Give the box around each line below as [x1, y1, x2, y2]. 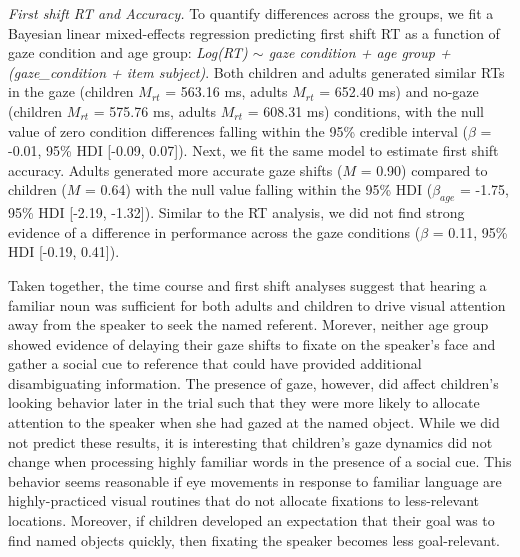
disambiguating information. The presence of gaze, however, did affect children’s [8, 372, 499, 393]
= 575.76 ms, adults [93, 100, 217, 121]
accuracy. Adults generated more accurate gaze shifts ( [8, 159, 343, 180]
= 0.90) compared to [360, 159, 488, 180]
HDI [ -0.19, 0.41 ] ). [8, 241, 120, 262]
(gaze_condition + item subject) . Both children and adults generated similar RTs [8, 61, 505, 82]
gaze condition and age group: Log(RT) [8, 42, 248, 63]
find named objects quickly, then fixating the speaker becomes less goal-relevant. [8, 529, 500, 550]
